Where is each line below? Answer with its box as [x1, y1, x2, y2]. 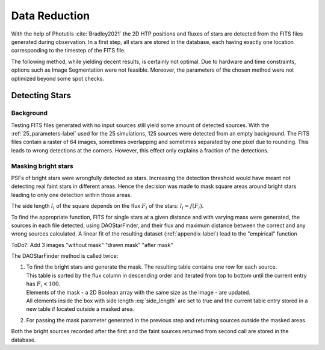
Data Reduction [11, 9, 90, 22]
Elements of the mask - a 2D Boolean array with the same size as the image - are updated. [26, 289, 251, 296]
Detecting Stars [11, 90, 72, 101]
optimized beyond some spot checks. [11, 75, 105, 82]
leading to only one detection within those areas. [11, 191, 132, 198]
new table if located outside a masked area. [26, 305, 135, 313]
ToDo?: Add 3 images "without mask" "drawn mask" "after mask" [11, 241, 173, 248]
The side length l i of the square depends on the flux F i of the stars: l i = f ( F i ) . [11, 202, 204, 211]
